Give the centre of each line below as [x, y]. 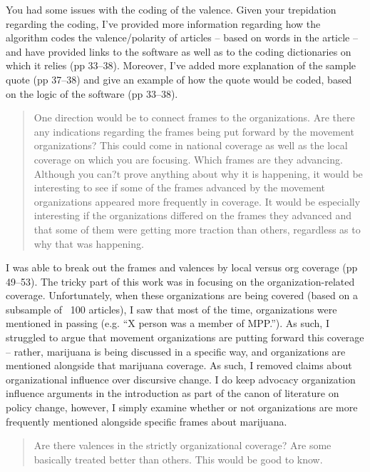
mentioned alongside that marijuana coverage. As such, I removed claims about [179, 365]
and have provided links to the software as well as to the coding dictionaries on [179, 51]
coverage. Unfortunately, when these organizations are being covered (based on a [182, 295]
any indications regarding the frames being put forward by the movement [194, 131]
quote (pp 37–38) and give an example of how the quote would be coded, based [179, 79]
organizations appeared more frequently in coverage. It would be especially [197, 201]
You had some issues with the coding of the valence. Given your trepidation [171, 9]
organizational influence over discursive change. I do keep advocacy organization [181, 379]
